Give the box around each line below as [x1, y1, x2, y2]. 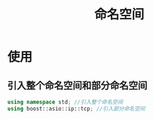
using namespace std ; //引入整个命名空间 [7, 98, 123, 106]
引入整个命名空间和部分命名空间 [7, 79, 148, 91]
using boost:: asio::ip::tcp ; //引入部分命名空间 [7, 105, 145, 112]
